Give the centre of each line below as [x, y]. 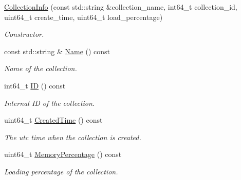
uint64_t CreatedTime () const [53, 120]
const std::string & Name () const [57, 51]
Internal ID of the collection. [50, 103]
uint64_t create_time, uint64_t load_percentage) [84, 17]
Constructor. [24, 34]
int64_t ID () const [35, 85]
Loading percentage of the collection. [61, 171]
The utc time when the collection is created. [73, 137]
